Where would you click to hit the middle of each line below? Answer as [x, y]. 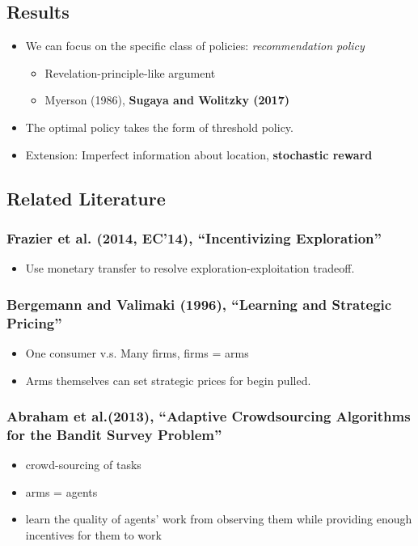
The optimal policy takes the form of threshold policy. [159, 127]
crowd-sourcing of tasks [83, 465]
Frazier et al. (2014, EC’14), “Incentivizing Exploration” [194, 237]
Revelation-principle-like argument [130, 72]
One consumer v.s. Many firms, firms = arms [137, 352]
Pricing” [34, 322]
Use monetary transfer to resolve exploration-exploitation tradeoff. [190, 268]
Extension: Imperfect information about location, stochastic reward [199, 154]
